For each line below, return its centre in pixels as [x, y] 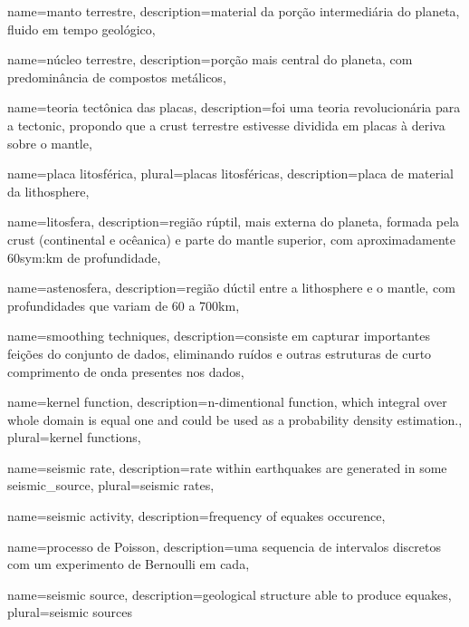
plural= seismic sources [70, 612]
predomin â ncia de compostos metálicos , [117, 77]
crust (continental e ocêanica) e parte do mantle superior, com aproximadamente [231, 239]
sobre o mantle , [50, 143]
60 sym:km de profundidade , [84, 257]
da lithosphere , [48, 191]
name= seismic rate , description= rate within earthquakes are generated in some [227, 467]
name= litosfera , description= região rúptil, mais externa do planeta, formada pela [234, 222]
